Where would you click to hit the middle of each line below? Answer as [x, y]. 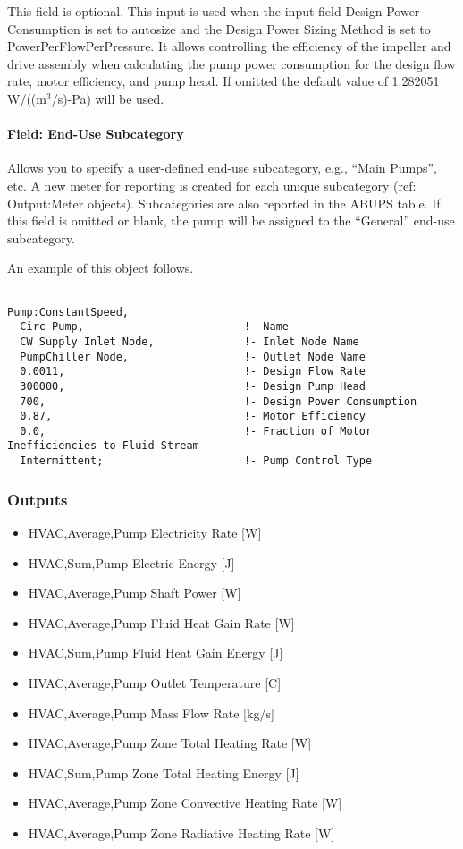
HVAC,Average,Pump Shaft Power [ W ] [135, 593]
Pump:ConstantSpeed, [68, 312]
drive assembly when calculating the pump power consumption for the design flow [231, 63]
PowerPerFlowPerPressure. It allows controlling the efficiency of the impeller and [229, 46]
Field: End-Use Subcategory [96, 134]
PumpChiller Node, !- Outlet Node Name [193, 357]
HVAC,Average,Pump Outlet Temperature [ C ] [155, 682]
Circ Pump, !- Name [154, 327]
